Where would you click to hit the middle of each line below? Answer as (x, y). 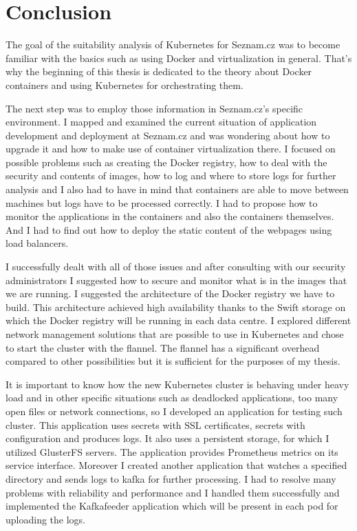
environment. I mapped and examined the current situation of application (161, 122)
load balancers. (37, 243)
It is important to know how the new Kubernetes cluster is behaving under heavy (177, 384)
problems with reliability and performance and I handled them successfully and (173, 492)
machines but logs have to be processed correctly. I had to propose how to (162, 202)
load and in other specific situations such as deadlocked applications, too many (172, 398)
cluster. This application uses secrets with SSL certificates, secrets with (155, 424)
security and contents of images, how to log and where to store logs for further (171, 176)
